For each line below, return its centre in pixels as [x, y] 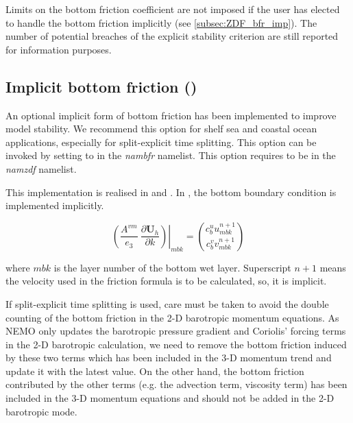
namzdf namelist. [41, 168]
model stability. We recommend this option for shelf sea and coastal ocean [161, 129]
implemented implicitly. [55, 205]
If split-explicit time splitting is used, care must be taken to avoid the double [167, 303]
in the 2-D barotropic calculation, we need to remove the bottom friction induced [176, 344]
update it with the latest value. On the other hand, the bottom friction [155, 371]
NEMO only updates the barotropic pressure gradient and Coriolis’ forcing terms [176, 331]
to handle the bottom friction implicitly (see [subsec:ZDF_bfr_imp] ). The [161, 22]
